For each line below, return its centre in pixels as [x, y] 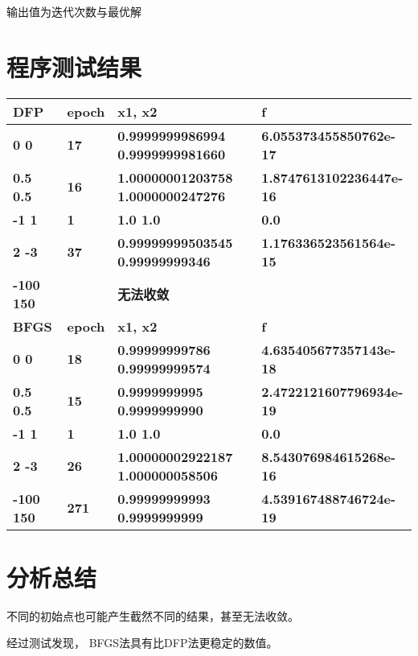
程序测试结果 [74, 66]
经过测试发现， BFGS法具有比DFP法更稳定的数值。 [142, 643]
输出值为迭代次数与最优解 [74, 11]
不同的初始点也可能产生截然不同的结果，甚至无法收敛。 [153, 615]
